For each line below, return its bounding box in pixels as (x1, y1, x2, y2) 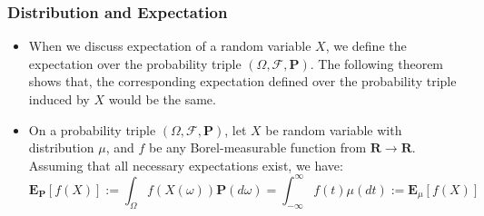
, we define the (325, 36, 407, 55)
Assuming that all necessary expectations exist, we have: (28, 155, 343, 174)
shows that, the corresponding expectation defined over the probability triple (28, 72, 457, 91)
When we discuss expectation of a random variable (28, 36, 311, 55)
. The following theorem (310, 54, 444, 73)
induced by (28, 90, 90, 108)
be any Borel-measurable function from (148, 138, 367, 157)
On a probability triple (28, 120, 156, 139)
